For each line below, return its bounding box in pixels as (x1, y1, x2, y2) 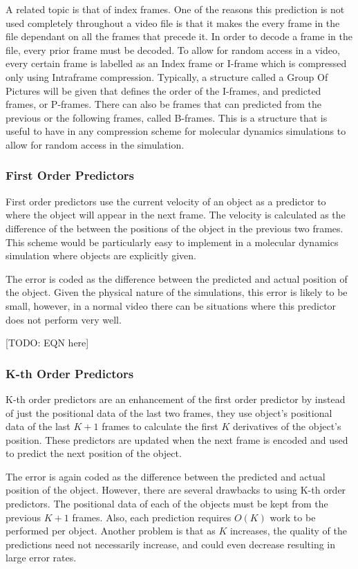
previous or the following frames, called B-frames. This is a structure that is (6, 110, 328, 124)
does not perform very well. (6, 312, 122, 326)
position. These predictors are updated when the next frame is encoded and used (6, 432, 348, 447)
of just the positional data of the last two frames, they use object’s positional (6, 405, 332, 420)
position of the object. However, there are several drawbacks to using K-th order (6, 483, 346, 497)
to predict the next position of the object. (6, 446, 182, 460)
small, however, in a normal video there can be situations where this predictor (6, 298, 337, 313)
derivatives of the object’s (232, 419, 341, 433)
